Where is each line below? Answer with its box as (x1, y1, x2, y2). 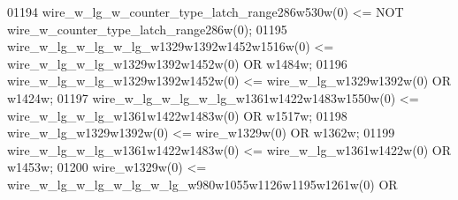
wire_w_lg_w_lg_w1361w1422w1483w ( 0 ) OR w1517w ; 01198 (7, 106, 347, 124)
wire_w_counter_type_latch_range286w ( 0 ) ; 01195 (7, 19, 287, 38)
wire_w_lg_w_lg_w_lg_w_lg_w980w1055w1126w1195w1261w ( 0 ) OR (7, 174, 398, 193)
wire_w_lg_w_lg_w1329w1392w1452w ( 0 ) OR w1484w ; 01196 (7, 54, 347, 72)
